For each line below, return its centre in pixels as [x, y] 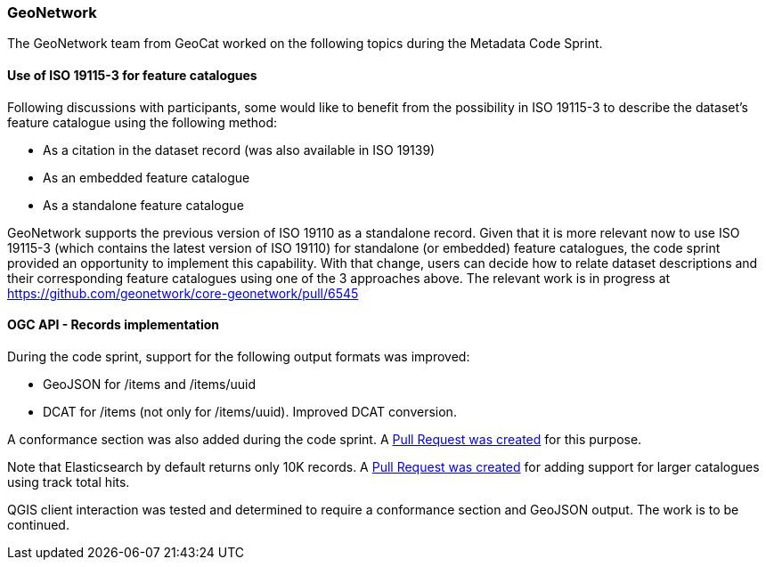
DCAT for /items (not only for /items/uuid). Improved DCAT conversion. [250, 411]
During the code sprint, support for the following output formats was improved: [239, 356]
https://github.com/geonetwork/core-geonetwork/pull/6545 [183, 293]
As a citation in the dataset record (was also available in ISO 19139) [239, 150]
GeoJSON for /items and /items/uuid [150, 384]
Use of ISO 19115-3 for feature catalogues [132, 75]
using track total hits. [69, 482]
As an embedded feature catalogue [147, 177]
